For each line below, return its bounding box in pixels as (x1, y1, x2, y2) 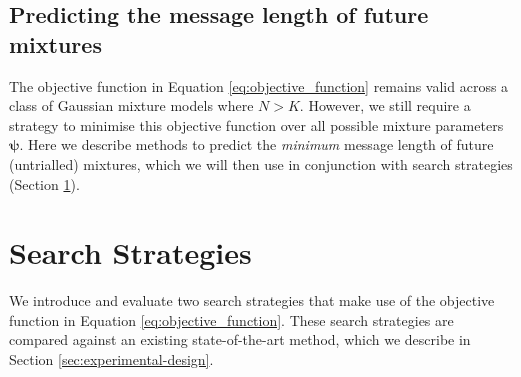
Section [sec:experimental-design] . (9, 349, 214, 370)
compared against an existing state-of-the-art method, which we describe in (9, 329, 471, 350)
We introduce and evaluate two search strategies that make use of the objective (9, 290, 495, 311)
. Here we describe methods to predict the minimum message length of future (19, 134, 494, 155)
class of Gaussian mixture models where (9, 95, 254, 116)
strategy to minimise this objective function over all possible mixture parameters (9, 114, 504, 135)
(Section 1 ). (9, 173, 80, 194)
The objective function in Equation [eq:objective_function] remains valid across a (9, 75, 509, 96)
